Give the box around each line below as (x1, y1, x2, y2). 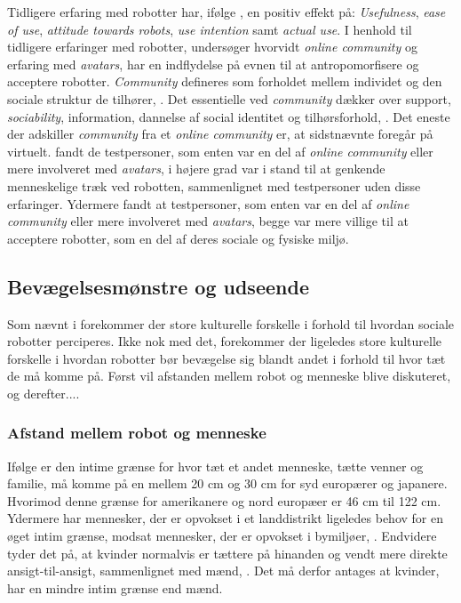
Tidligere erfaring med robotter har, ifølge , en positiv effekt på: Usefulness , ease (7, 3, 446, 20)
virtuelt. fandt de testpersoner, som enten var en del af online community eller (7, 141, 433, 160)
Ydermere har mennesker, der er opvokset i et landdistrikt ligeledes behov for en (7, 509, 443, 527)
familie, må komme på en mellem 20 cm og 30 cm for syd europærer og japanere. (7, 474, 448, 493)
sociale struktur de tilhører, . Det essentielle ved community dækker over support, (7, 89, 451, 108)
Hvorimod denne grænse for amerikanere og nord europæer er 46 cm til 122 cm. (7, 491, 441, 510)
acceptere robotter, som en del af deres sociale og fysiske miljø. (7, 229, 349, 247)
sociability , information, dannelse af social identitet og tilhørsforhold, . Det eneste (7, 107, 450, 125)
